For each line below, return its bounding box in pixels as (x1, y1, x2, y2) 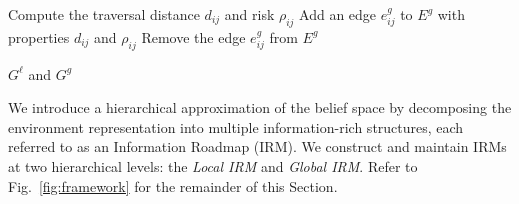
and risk (224, 4, 275, 24)
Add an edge (299, 4, 377, 24)
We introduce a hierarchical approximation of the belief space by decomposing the (8, 97, 512, 118)
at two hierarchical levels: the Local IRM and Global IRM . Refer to (8, 155, 418, 176)
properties (8, 26, 70, 47)
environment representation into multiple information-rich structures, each (8, 116, 464, 137)
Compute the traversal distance (8, 4, 200, 24)
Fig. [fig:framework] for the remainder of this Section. (8, 175, 338, 196)
